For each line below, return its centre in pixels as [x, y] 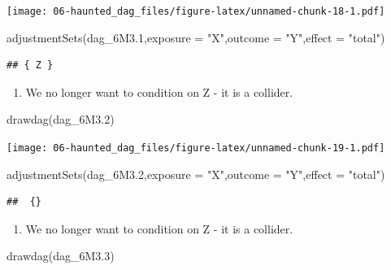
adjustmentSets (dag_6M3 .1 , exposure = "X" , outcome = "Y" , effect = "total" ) [196, 37]
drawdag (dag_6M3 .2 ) [61, 119]
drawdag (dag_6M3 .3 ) [61, 256]
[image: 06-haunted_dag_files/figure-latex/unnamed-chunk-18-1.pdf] [196, 11]
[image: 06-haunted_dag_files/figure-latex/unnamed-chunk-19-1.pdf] [196, 148]
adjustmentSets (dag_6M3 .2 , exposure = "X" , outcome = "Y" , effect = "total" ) [196, 174]
